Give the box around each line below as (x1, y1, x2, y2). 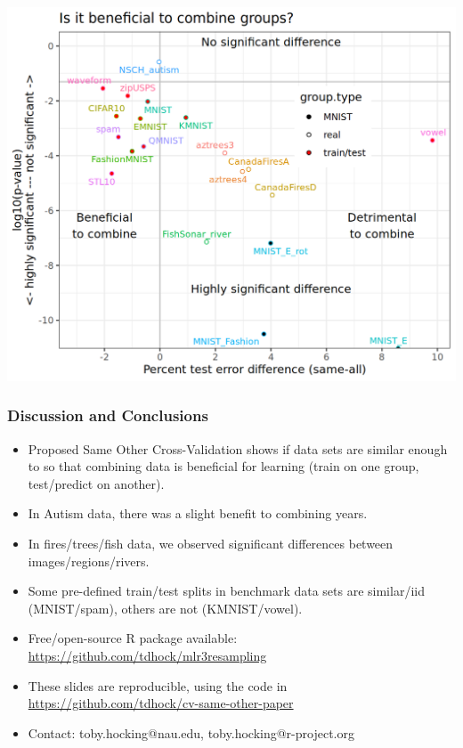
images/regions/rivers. (28, 551, 150, 570)
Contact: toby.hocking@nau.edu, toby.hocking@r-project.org (28, 723, 354, 742)
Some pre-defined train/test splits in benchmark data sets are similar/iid (28, 581, 425, 600)
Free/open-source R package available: (28, 629, 238, 647)
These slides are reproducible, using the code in (28, 676, 288, 695)
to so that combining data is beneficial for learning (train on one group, (28, 457, 419, 476)
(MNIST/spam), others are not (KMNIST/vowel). (28, 598, 303, 617)
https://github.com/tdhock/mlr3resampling (28, 646, 267, 664)
